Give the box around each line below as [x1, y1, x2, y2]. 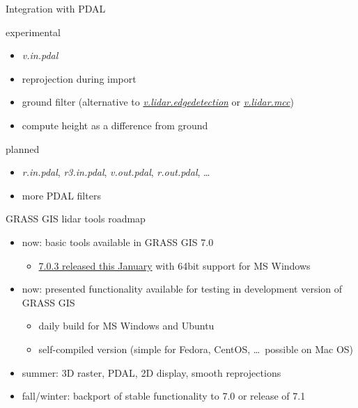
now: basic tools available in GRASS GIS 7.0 [22, 234, 214, 249]
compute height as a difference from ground [22, 117, 208, 132]
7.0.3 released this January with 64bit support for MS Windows [38, 258, 311, 272]
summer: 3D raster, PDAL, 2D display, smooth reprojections [22, 365, 281, 380]
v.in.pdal [22, 48, 59, 63]
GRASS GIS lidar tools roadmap [6, 211, 146, 226]
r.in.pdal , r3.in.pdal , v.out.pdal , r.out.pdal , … [22, 165, 210, 179]
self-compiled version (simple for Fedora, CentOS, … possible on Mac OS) [38, 341, 354, 356]
